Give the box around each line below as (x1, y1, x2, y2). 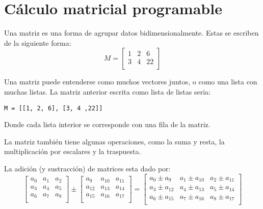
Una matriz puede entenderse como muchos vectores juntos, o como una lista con (4, 76, 257, 87)
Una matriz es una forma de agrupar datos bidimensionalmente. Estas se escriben (4, 27, 259, 38)
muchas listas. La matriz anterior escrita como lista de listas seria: (4, 86, 211, 97)
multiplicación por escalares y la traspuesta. (4, 146, 141, 157)
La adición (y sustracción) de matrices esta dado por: (4, 163, 171, 173)
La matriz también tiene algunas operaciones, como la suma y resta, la (4, 136, 225, 146)
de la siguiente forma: (4, 37, 71, 48)
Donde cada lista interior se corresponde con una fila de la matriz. (4, 119, 211, 130)
